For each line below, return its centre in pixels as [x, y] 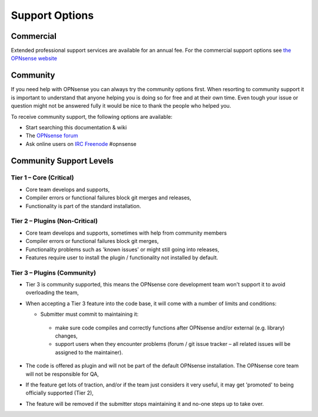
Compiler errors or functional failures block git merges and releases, [108, 198]
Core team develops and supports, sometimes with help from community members [126, 233]
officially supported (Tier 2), [59, 393]
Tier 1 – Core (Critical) [42, 178]
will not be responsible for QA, [62, 374]
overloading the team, [52, 293]
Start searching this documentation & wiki [76, 127]
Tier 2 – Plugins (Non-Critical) [54, 221]
